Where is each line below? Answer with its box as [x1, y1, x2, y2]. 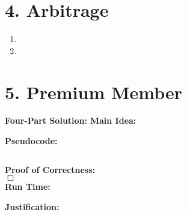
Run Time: [5, 180, 51, 193]
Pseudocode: [5, 135, 58, 147]
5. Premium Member [5, 79, 183, 104]
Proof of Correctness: [5, 163, 96, 175]
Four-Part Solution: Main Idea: [5, 114, 136, 127]
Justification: [5, 200, 60, 213]
